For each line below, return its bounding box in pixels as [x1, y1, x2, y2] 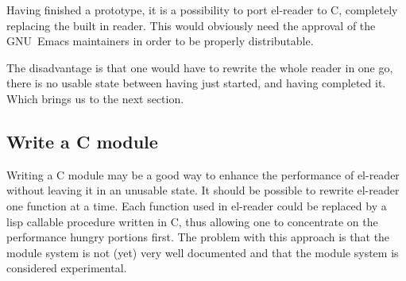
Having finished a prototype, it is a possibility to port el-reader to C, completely [6, 2, 398, 17]
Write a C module [6, 129, 158, 153]
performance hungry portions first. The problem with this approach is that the [6, 229, 390, 245]
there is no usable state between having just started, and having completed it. [6, 75, 386, 91]
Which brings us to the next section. [6, 90, 184, 106]
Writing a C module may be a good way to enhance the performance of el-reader [6, 166, 400, 183]
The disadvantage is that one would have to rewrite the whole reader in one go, [6, 59, 393, 75]
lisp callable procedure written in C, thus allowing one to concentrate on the [6, 213, 378, 229]
